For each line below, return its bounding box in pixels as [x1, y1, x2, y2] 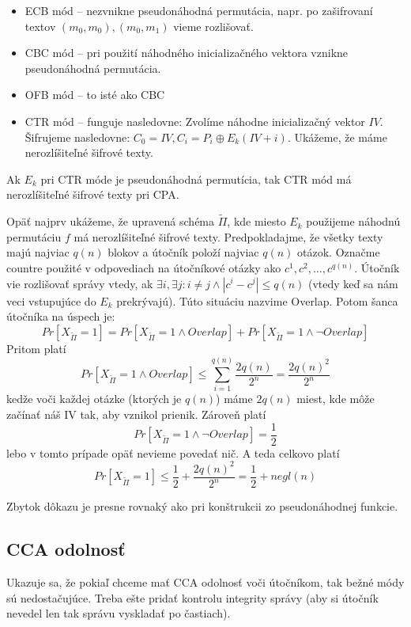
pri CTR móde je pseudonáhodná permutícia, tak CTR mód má [40, 170, 352, 187]
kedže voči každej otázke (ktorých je [6, 390, 182, 407]
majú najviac [6, 244, 70, 260]
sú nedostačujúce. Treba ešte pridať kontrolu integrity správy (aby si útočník [6, 589, 379, 606]
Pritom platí [6, 340, 66, 356]
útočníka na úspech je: [6, 308, 115, 325]
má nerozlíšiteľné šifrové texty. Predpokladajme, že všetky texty [74, 228, 383, 245]
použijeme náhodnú [306, 213, 401, 230]
